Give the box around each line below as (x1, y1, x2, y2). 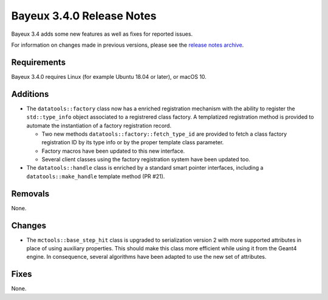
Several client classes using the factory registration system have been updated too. (41, 156, 250, 163)
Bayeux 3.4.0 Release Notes (11, 9, 157, 22)
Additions (11, 88, 49, 99)
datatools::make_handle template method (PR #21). (26, 173, 165, 180)
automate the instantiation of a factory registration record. (26, 122, 172, 129)
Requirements (11, 57, 66, 67)
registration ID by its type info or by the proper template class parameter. (41, 139, 224, 146)
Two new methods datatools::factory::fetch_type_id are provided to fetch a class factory (41, 130, 287, 138)
